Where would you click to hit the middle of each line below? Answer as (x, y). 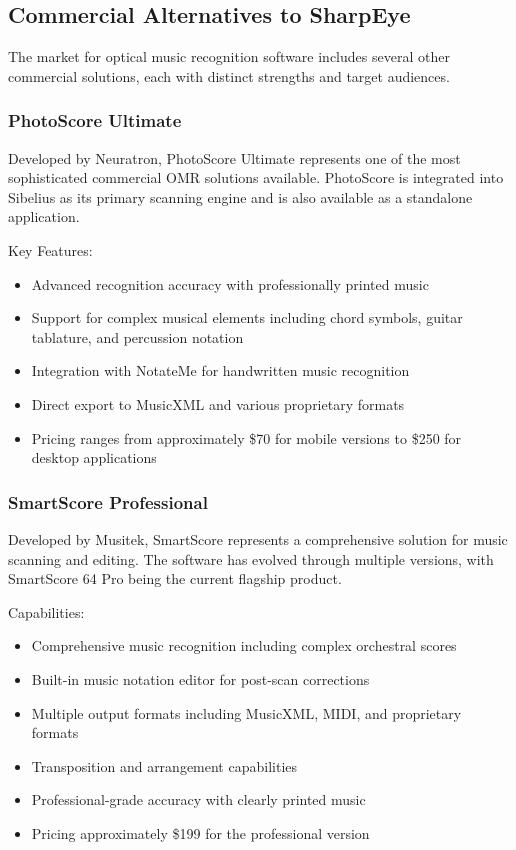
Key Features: (50, 249)
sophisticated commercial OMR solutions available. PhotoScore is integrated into (256, 177)
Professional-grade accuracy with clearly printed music (198, 799)
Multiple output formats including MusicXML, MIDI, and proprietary (246, 712)
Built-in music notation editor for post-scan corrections (200, 678)
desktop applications (94, 457)
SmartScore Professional (108, 501)
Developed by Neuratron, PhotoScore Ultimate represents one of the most (234, 157)
